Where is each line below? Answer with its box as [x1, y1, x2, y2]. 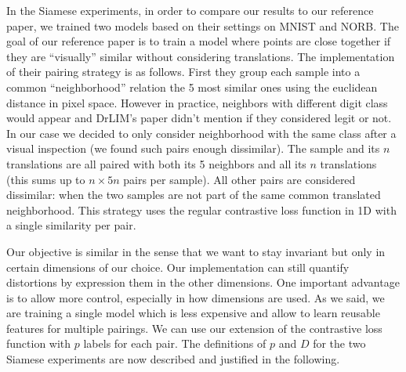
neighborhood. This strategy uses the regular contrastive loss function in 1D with [6, 201, 397, 218]
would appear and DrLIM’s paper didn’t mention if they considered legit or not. [6, 110, 392, 126]
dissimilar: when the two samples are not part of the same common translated [6, 186, 381, 203]
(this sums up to [6, 171, 85, 187]
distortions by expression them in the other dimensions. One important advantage [6, 274, 400, 291]
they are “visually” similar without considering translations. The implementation [6, 48, 395, 64]
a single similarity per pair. [6, 217, 136, 233]
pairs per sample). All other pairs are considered [123, 171, 356, 187]
